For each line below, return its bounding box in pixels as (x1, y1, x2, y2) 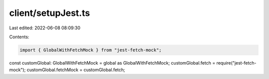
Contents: (9, 34, 29, 40)
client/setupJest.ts (9, 7, 90, 18)
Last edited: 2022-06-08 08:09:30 (9, 25, 81, 31)
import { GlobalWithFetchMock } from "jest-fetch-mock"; (19, 47, 162, 53)
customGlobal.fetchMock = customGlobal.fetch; (26, 67, 126, 73)
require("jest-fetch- (216, 60, 257, 66)
